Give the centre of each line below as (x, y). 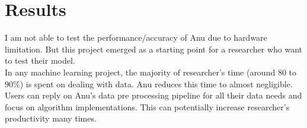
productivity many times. (51, 118)
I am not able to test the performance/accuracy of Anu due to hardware (136, 37)
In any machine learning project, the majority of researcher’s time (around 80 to (151, 72)
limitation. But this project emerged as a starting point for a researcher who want (154, 49)
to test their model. (40, 60)
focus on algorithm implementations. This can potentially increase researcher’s (147, 106)
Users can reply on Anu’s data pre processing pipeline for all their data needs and (153, 95)
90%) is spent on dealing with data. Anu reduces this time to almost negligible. (149, 83)
